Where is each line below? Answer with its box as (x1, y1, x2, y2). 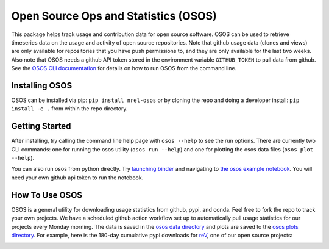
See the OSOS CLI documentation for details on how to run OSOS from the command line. (11, 65, 237, 72)
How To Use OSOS (11, 190, 82, 200)
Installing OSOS (11, 80, 73, 91)
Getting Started (11, 121, 71, 131)
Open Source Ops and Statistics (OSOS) (11, 9, 217, 23)
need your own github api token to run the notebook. (11, 174, 144, 181)
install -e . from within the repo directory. (11, 105, 128, 112)
